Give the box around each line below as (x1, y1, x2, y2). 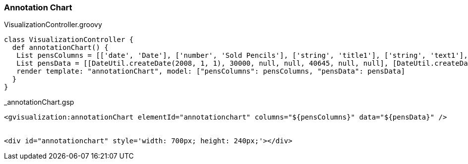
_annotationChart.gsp (4, 98, 74, 107)
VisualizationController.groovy (4, 20, 102, 29)
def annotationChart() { (12, 43, 109, 52)
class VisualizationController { (4, 36, 134, 44)
